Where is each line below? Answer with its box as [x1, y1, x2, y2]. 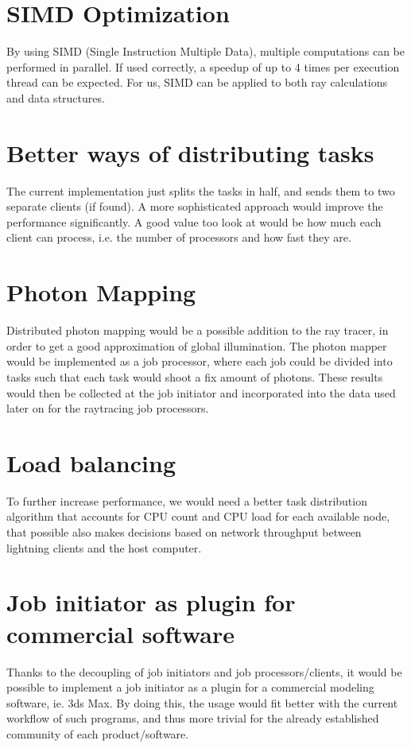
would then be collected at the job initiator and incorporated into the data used [6, 384, 396, 401]
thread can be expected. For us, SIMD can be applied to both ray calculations [6, 74, 388, 91]
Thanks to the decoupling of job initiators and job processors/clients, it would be [6, 663, 402, 680]
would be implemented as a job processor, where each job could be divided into [6, 353, 393, 370]
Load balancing [6, 446, 176, 479]
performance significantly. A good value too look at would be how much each [6, 213, 382, 230]
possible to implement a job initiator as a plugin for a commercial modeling [6, 679, 374, 696]
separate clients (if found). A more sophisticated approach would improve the [6, 198, 383, 215]
